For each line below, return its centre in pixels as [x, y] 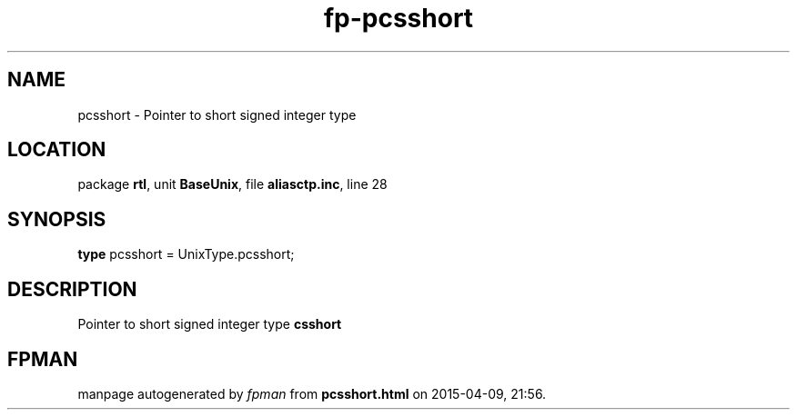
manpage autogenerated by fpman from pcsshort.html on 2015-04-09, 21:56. [312, 393]
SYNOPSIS [57, 219]
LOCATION [57, 150]
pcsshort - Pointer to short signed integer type [217, 114]
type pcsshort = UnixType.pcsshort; [186, 254]
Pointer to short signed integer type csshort [210, 324]
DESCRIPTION [72, 289]
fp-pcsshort [398, 18]
